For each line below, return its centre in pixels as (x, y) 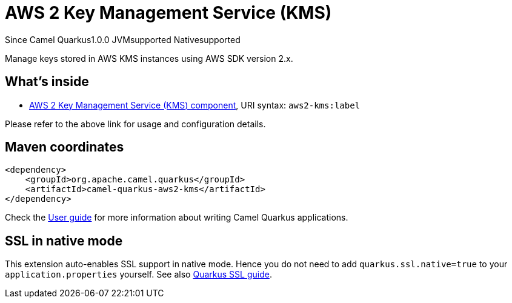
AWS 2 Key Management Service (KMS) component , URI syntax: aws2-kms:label (195, 105)
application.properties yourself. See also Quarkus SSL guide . (138, 275)
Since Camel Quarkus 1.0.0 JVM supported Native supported (123, 39)
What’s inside (47, 82)
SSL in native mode (64, 241)
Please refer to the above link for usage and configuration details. (135, 124)
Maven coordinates (65, 147)
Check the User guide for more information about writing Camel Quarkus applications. (177, 218)
